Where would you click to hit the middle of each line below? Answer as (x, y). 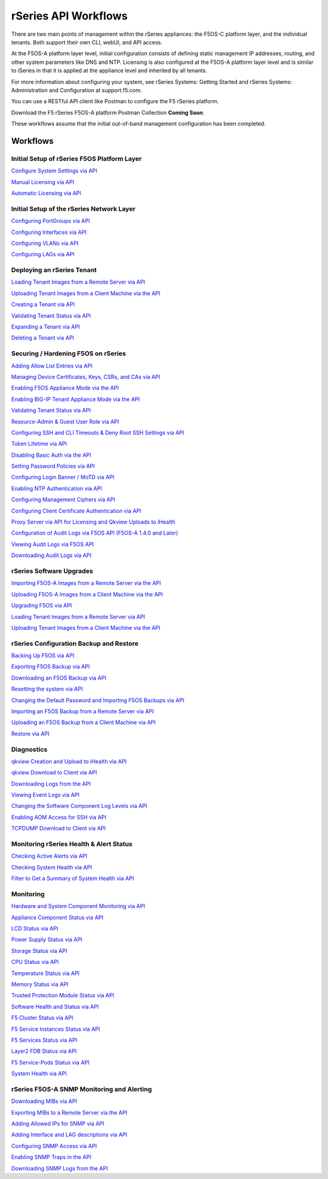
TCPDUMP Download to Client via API (59, 829)
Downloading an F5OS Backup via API (59, 678)
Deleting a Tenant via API (43, 338)
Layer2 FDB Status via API (44, 1051)
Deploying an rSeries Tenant (54, 270)
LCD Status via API (35, 929)
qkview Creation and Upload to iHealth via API (69, 761)
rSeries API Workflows (69, 16)
